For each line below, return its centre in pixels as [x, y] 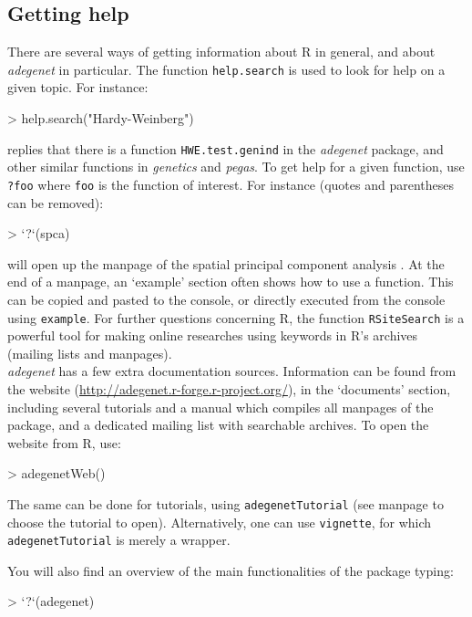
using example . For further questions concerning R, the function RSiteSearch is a [236, 317]
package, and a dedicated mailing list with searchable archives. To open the [218, 425]
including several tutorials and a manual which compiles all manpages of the [221, 407]
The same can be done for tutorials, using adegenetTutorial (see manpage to [226, 503]
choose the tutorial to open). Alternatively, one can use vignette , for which [220, 522]
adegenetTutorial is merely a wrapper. [119, 540]
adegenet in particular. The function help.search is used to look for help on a [226, 69]
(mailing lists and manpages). [90, 353]
